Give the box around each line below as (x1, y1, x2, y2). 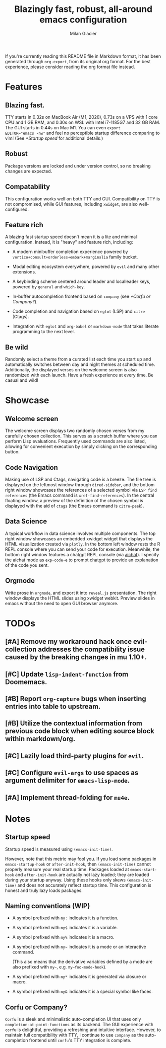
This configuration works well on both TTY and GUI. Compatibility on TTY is (5, 195, 160, 202)
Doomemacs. (5, 678, 48, 686)
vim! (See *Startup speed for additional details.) (5, 135, 103, 141)
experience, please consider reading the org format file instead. (5, 64, 135, 70)
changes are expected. (5, 168, 52, 174)
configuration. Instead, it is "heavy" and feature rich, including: (5, 239, 133, 245)
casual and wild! (5, 377, 39, 383)
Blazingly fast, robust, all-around (14, 3, 153, 15)
